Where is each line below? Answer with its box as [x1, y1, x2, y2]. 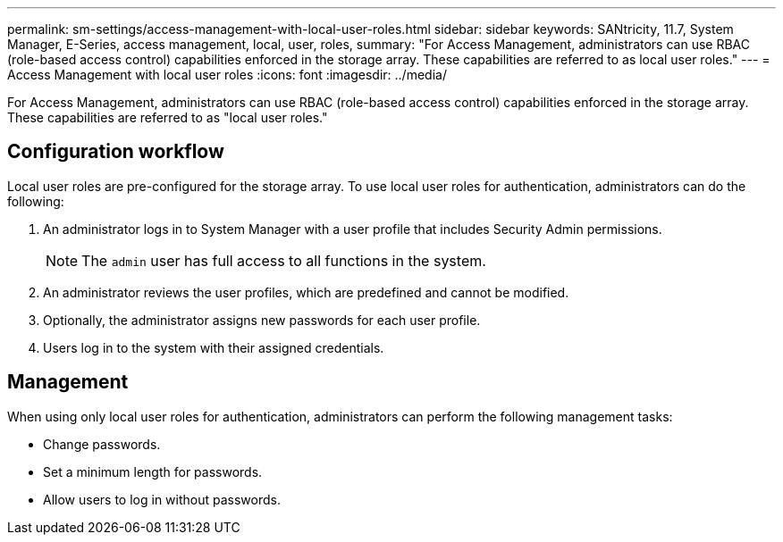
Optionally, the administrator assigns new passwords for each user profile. [43, 312, 481, 328]
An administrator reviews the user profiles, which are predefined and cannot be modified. [43, 284, 569, 300]
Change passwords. [43, 436, 161, 452]
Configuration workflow [7, 140, 224, 163]
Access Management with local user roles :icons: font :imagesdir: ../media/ [7, 67, 447, 82]
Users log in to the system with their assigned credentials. [43, 339, 384, 355]
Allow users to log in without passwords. [43, 491, 281, 507]
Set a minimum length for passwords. [43, 463, 263, 479]
